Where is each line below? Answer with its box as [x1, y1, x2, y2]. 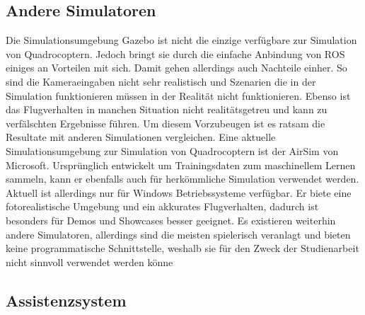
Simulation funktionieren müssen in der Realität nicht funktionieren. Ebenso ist [6, 88, 351, 103]
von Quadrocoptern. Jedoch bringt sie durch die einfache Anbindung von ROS [6, 46, 345, 61]
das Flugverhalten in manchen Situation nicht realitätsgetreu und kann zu [6, 102, 328, 117]
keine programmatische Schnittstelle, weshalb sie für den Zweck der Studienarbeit [6, 241, 359, 256]
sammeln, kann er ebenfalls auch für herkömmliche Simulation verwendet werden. [6, 171, 359, 186]
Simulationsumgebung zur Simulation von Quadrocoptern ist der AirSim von [6, 143, 339, 158]
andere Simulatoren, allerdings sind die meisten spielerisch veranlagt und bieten [6, 227, 351, 241]
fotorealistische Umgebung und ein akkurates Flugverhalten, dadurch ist [6, 199, 319, 214]
